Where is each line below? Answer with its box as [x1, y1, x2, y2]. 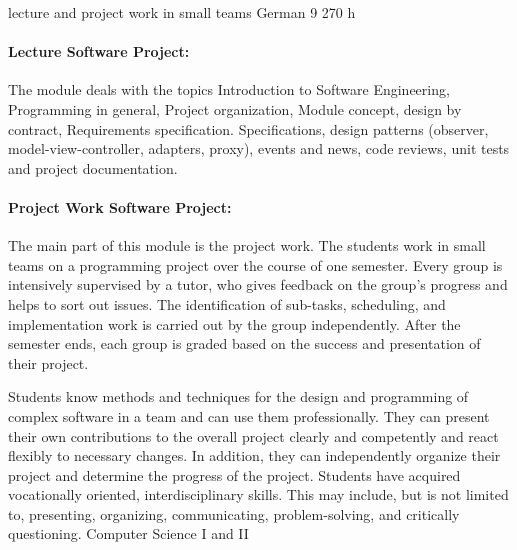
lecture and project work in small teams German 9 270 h [8, 2, 356, 22]
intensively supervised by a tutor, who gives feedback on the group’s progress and [8, 274, 508, 295]
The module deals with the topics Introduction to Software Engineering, [8, 79, 450, 100]
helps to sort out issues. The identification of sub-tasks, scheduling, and [8, 293, 446, 314]
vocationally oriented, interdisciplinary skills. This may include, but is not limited [8, 484, 509, 505]
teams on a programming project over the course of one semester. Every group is [8, 254, 503, 275]
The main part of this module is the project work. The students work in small [8, 235, 486, 256]
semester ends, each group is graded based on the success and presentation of [8, 333, 481, 354]
